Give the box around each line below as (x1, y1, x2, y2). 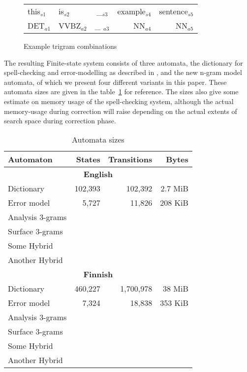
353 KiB (160, 297, 188, 308)
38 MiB (163, 282, 188, 294)
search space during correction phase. (4, 115, 116, 126)
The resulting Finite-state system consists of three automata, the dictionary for (4, 57, 243, 68)
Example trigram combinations (24, 41, 117, 51)
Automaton (8, 153, 53, 165)
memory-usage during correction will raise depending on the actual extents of (4, 106, 237, 116)
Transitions (108, 153, 153, 165)
